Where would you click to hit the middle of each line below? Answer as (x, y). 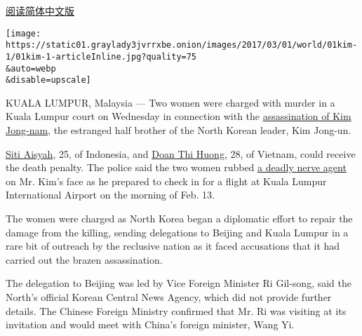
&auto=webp (31, 68)
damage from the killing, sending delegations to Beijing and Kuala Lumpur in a (177, 232)
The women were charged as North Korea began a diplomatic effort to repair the (179, 219)
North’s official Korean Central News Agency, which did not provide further (169, 297)
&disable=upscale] (48, 80)
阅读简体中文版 (40, 11)
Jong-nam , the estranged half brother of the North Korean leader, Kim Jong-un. (179, 130)
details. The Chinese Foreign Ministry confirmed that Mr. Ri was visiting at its (176, 310)
